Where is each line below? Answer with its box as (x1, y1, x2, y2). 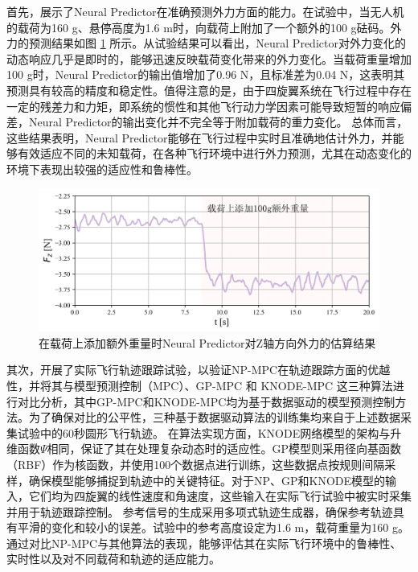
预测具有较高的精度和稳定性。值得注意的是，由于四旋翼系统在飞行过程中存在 (6, 81, 412, 98)
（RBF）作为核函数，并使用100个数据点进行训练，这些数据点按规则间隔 (6, 455, 385, 472)
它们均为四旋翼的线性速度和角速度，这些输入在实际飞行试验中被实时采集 (28, 488, 412, 504)
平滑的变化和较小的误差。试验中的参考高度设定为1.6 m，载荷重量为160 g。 (17, 519, 409, 536)
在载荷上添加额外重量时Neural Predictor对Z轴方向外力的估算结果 (39, 334, 376, 351)
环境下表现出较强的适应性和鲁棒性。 (6, 160, 198, 177)
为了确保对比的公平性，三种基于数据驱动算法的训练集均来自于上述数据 (28, 409, 400, 426)
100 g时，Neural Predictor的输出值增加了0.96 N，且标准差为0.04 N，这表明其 (6, 66, 405, 83)
